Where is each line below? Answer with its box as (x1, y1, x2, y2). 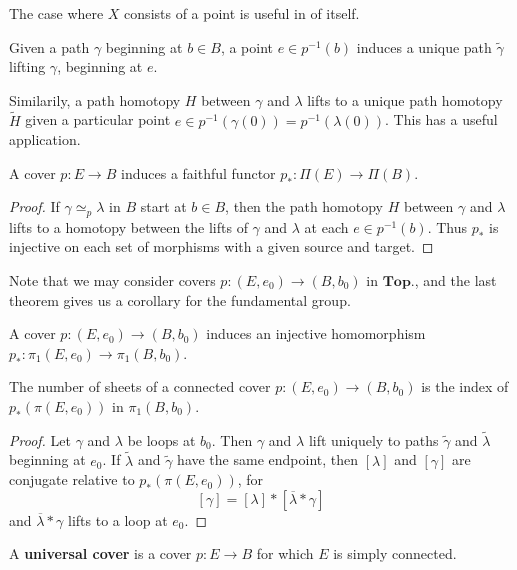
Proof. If (9, 196, 60, 217)
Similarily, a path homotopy (9, 89, 181, 110)
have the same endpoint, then (177, 449, 359, 470)
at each (304, 216, 349, 237)
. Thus (427, 216, 468, 237)
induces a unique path (356, 36, 492, 57)
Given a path (9, 36, 90, 57)
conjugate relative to (9, 469, 135, 490)
